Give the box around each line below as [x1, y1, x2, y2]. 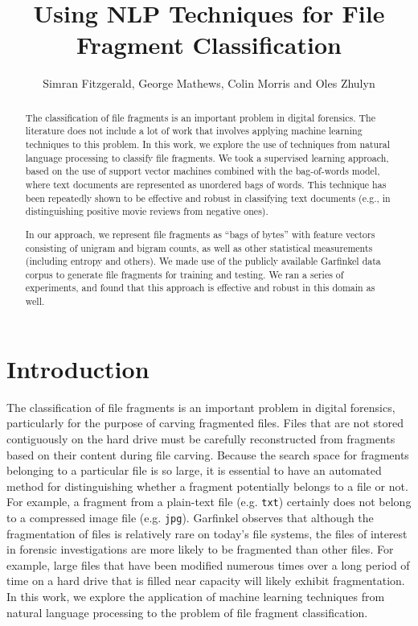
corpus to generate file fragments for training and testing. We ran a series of [25, 267, 344, 281]
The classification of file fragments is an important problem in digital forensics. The [25, 110, 375, 124]
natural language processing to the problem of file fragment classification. [6, 603, 368, 620]
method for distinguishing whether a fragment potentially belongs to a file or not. [6, 477, 408, 494]
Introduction [6, 352, 150, 385]
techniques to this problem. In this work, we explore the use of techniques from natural [25, 138, 391, 151]
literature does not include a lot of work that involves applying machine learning [25, 124, 363, 138]
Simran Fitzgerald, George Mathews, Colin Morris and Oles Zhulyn [43, 75, 375, 92]
